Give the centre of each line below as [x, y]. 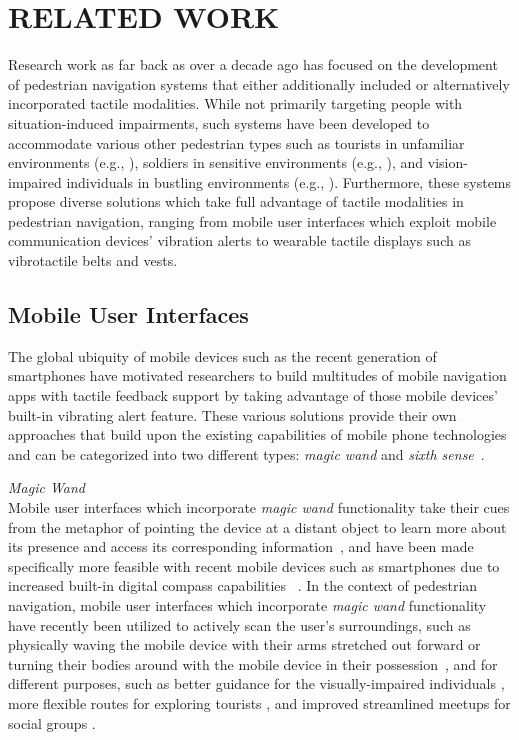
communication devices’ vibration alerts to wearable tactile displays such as [239, 240]
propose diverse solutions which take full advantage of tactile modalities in [236, 201]
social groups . [52, 722]
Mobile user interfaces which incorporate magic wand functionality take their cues [259, 507]
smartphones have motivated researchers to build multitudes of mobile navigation [257, 375]
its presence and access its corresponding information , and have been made [241, 546]
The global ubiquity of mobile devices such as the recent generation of [222, 355]
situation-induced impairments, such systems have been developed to [219, 122]
